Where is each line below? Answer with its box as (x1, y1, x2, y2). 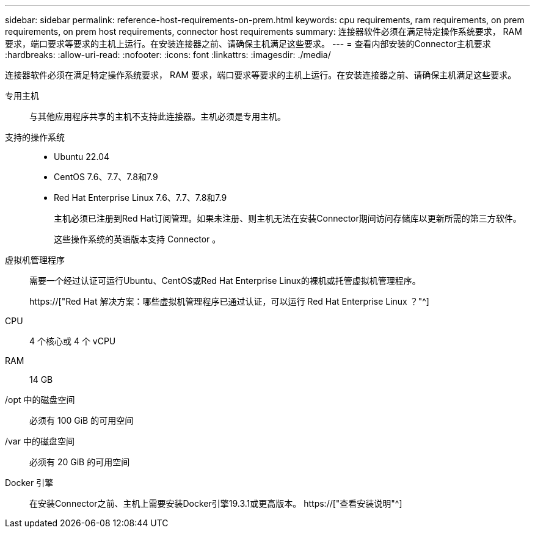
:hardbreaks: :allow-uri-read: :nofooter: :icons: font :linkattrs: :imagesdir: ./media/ (5, 49, 331, 60)
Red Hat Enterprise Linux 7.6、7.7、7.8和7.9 (54, 192, 227, 203)
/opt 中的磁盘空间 (5, 394, 75, 405)
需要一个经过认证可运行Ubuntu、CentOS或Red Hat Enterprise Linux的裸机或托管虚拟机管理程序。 (29, 275, 421, 286)
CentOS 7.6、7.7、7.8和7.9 (54, 172, 158, 182)
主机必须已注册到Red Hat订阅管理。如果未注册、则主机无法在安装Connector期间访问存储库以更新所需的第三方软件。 (54, 213, 522, 223)
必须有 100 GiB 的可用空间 (29, 415, 134, 426)
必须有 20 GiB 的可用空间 (29, 457, 130, 467)
